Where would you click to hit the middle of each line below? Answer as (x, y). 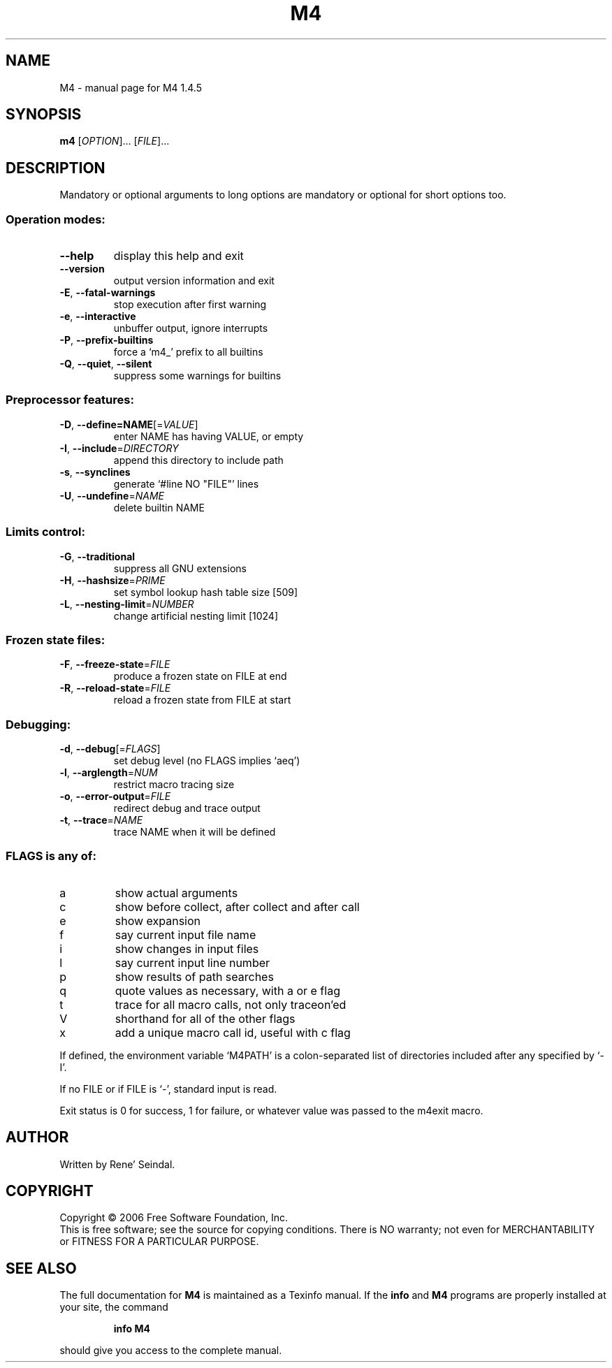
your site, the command (114, 1307)
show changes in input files (187, 948)
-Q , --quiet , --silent (106, 364)
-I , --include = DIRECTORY (119, 448)
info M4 (132, 1329)
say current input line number (192, 962)
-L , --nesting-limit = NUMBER (127, 604)
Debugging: (38, 724)
